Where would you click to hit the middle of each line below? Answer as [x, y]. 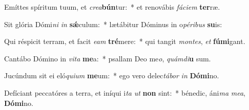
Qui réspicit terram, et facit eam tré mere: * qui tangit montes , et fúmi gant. [125, 41]
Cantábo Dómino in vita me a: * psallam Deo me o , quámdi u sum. [108, 58]
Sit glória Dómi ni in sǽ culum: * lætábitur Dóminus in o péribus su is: [113, 24]
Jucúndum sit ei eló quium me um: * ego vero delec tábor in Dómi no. [112, 75]
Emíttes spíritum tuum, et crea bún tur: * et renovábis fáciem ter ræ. [112, 7]
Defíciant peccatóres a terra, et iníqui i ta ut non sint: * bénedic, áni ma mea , [125, 92]
